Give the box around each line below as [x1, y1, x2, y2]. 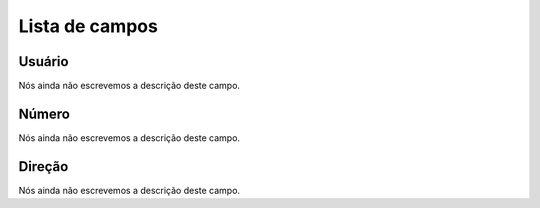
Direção [18, 158, 69, 175]
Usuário [18, 53, 69, 70]
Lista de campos [18, 15, 159, 37]
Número [18, 105, 70, 122]
